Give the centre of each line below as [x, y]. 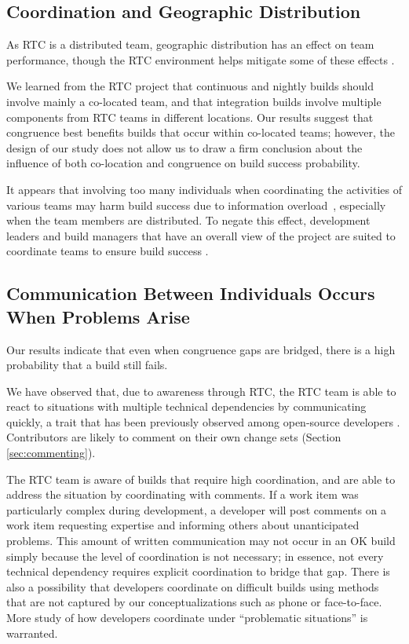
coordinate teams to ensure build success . [108, 251]
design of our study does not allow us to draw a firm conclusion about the [184, 147]
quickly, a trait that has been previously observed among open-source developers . [203, 421]
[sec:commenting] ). [51, 453]
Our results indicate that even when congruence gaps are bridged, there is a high [201, 349]
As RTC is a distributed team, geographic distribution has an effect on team [190, 44]
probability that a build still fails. [87, 365]
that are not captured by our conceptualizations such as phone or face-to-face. [194, 602]
